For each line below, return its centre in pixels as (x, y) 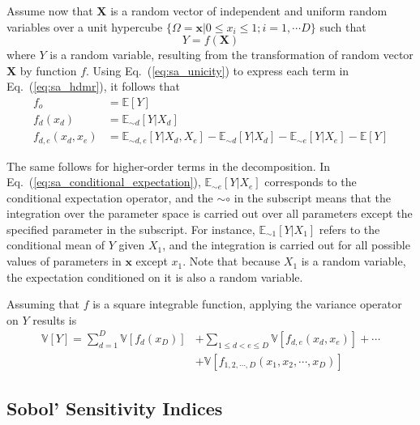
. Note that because (231, 261)
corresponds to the (311, 182)
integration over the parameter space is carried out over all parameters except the (210, 213)
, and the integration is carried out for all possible (286, 245)
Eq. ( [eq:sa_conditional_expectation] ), (104, 182)
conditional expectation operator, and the (110, 197)
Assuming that (43, 304)
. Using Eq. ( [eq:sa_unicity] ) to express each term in (218, 70)
